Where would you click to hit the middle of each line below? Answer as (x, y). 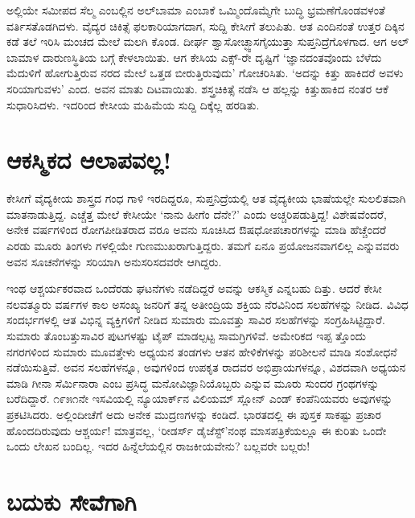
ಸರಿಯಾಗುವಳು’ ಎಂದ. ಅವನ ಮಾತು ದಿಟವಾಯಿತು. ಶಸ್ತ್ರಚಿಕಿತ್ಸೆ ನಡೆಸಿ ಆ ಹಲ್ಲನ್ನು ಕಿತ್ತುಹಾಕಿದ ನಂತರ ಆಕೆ (197, 88)
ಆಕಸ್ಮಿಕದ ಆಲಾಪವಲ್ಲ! (89, 160)
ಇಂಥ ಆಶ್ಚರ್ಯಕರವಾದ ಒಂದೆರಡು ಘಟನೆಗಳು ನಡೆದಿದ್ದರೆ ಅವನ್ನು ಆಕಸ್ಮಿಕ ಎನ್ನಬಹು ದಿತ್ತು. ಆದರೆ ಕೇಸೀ (194, 288)
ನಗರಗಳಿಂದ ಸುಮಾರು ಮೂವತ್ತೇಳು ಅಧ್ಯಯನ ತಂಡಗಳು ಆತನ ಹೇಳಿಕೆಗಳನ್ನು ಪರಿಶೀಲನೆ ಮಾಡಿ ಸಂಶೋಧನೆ (202, 351)
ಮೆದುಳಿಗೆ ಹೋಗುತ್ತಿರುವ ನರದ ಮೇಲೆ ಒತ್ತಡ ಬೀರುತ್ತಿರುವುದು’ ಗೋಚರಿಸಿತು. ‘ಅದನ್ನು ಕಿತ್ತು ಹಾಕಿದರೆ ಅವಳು (205, 73)
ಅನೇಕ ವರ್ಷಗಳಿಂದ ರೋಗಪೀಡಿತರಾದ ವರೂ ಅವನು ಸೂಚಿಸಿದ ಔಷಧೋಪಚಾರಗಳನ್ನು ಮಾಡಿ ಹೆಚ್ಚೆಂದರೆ (196, 230)
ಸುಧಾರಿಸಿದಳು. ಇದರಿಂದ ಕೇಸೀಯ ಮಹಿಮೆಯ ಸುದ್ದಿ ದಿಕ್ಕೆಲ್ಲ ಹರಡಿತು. (133, 104)
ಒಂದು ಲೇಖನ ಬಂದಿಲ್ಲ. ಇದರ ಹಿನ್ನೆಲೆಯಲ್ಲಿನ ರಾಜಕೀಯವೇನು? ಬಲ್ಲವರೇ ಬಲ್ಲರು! (158, 446)
